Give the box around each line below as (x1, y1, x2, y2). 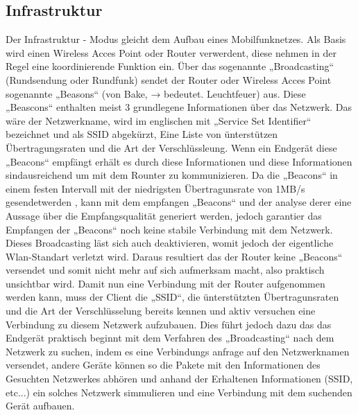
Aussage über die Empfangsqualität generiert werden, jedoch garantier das (6, 208, 322, 222)
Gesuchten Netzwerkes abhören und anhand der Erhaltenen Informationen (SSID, (6, 371, 353, 386)
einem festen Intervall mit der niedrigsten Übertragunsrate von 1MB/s (6, 181, 305, 195)
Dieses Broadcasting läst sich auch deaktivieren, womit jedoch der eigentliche (6, 236, 334, 250)
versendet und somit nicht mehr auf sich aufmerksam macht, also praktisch (6, 263, 325, 277)
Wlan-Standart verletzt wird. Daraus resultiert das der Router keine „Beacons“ (6, 249, 343, 263)
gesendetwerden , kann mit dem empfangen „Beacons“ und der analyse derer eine (6, 195, 352, 209)
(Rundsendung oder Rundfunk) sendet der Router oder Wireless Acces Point (6, 72, 332, 87)
